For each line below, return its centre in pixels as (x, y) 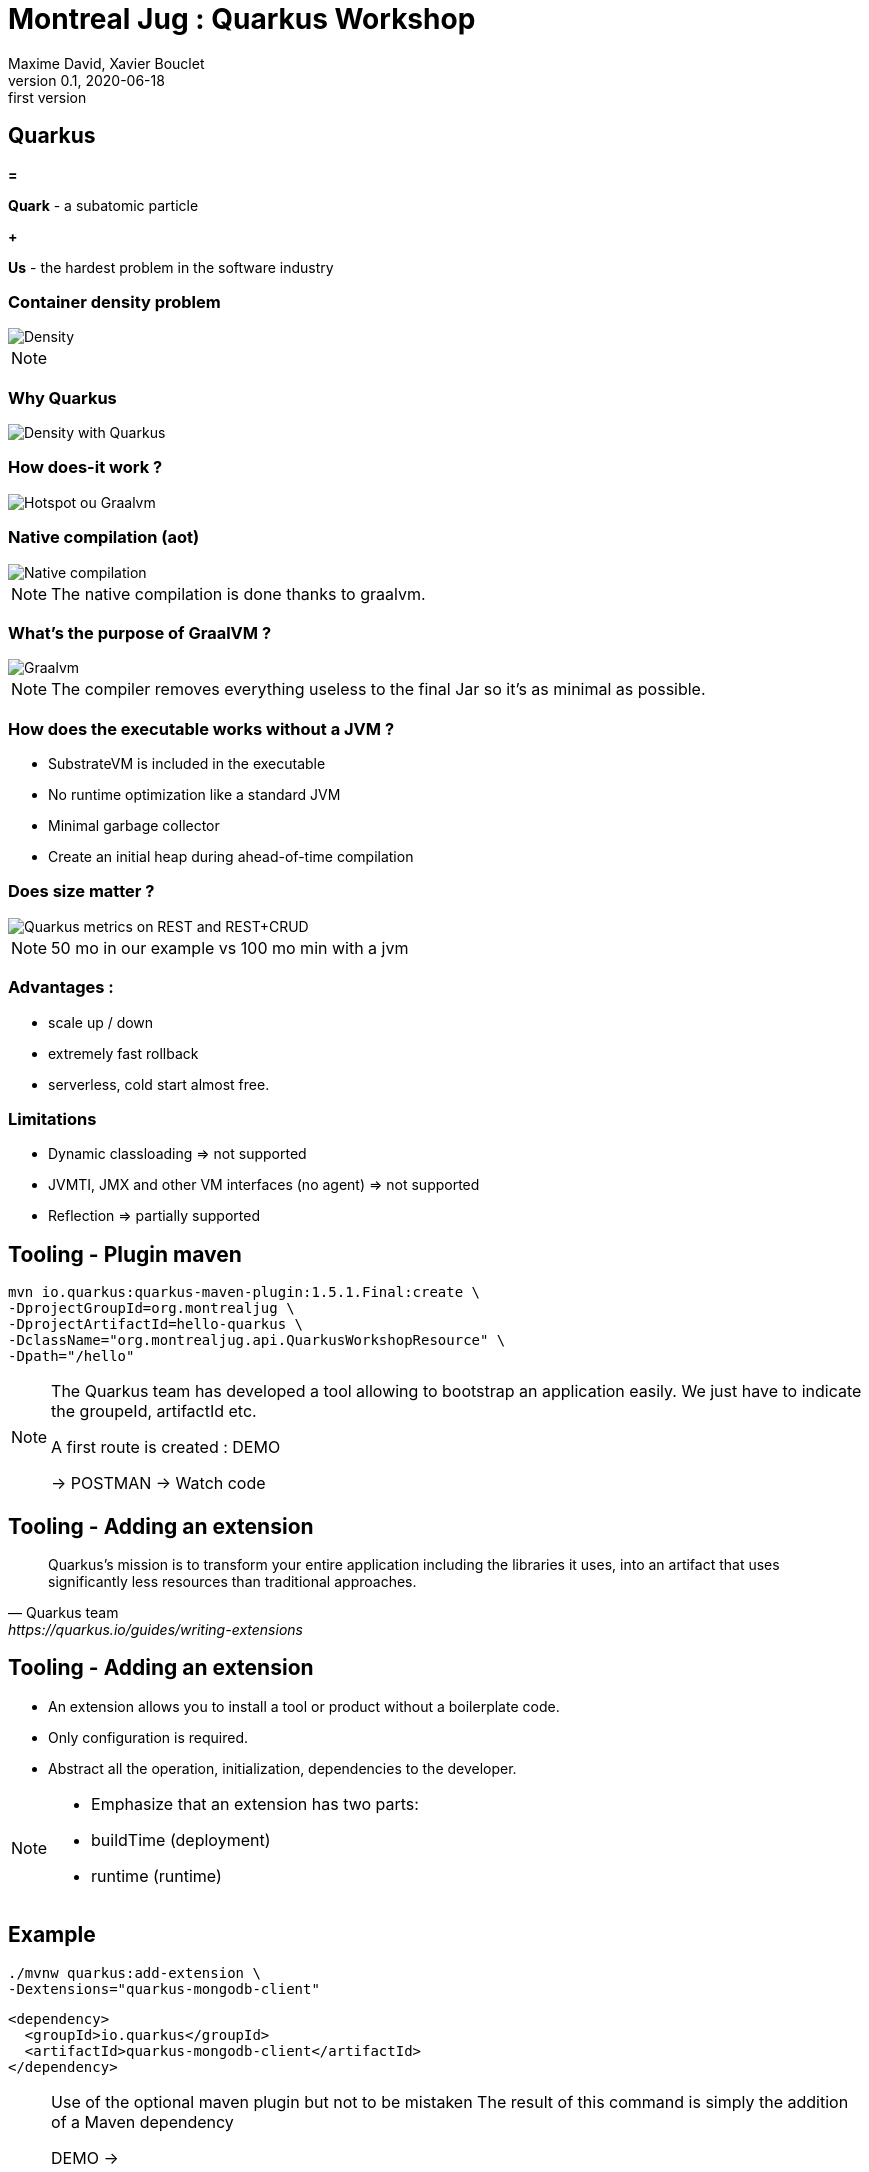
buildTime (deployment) (181, 1839)
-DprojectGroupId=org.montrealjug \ (151, 1308)
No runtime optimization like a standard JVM (194, 795)
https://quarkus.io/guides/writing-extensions (155, 1630)
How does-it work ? (85, 467)
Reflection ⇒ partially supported (154, 1216)
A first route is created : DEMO (166, 1447)
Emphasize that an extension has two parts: (255, 1803)
